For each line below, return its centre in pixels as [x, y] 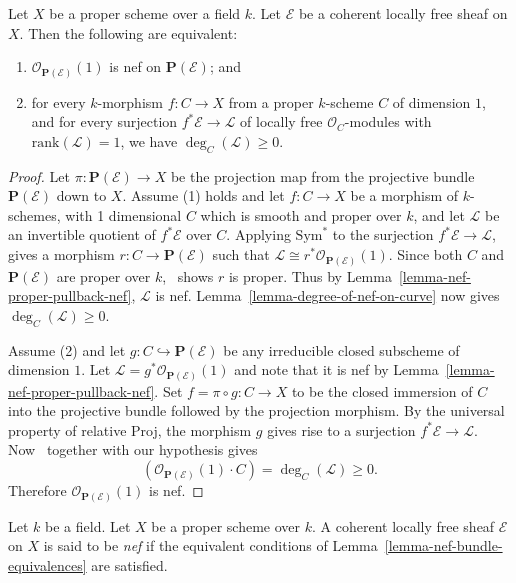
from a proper [271, 101]
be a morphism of [404, 195]
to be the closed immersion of [382, 390]
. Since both [425, 254]
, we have [149, 140]
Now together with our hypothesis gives [133, 449]
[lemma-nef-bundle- [443, 545]
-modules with [388, 121]
